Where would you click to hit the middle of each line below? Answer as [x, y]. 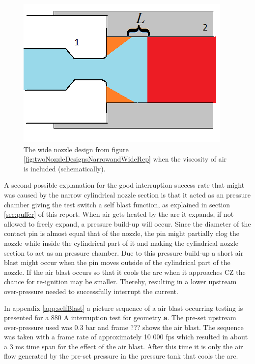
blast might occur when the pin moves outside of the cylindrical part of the [117, 262]
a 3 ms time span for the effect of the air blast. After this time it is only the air [124, 346]
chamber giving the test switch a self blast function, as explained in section [117, 204]
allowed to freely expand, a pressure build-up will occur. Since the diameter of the [127, 223]
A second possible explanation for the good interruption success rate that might [124, 185]
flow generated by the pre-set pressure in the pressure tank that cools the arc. [121, 356]
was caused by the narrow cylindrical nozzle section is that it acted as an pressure [127, 194]
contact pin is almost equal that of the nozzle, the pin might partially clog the [122, 233]
